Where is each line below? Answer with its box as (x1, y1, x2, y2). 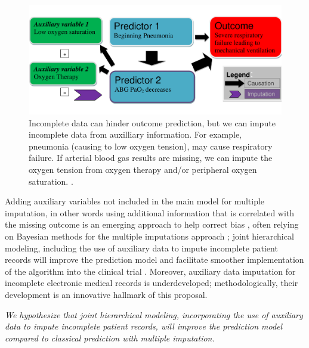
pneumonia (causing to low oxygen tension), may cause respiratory (29, 139, 273, 152)
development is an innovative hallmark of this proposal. (5, 288, 208, 300)
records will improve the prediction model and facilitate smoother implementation (5, 253, 304, 266)
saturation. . (29, 175, 73, 187)
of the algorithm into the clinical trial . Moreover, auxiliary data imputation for (5, 265, 296, 277)
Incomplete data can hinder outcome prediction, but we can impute (29, 116, 276, 129)
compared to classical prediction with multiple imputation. (5, 331, 215, 344)
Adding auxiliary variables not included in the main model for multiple (5, 195, 265, 207)
